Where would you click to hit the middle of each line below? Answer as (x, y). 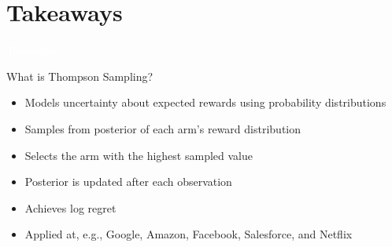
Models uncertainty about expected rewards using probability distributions (205, 102)
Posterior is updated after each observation (128, 182)
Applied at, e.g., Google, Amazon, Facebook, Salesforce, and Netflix (189, 234)
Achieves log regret (70, 207)
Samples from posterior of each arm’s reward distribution (163, 128)
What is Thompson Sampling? (80, 76)
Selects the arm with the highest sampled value (139, 155)
